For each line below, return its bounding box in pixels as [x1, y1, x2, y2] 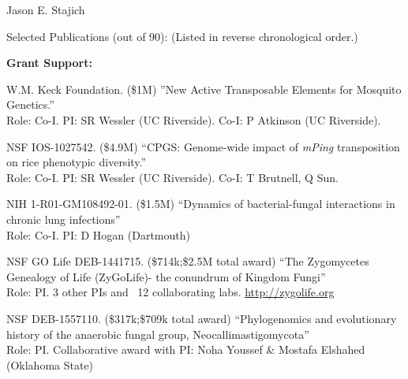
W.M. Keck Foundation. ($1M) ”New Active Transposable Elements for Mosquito [6, 80, 402, 97]
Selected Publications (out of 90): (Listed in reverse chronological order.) [6, 28, 358, 44]
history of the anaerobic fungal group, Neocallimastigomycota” [6, 325, 309, 342]
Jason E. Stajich [6, 2, 85, 17]
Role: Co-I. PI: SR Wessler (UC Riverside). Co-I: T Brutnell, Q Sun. [6, 169, 339, 185]
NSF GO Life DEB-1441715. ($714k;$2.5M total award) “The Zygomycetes [6, 253, 369, 269]
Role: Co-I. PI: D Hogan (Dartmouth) [6, 226, 190, 243]
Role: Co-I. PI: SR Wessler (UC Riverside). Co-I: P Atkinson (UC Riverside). [6, 111, 381, 128]
